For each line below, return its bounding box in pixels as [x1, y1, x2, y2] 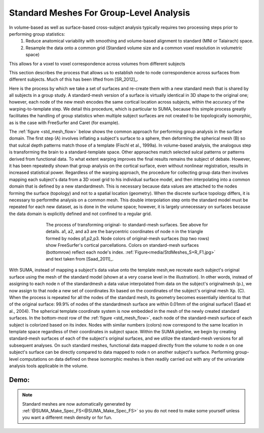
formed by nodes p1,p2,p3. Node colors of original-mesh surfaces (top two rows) [45, 235, 210, 241]
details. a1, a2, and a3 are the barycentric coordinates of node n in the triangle [45, 229, 203, 235]
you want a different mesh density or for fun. [22, 414, 112, 420]
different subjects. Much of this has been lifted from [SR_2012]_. [9, 76, 138, 83]
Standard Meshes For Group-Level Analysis [9, 7, 190, 18]
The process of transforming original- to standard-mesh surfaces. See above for [45, 222, 208, 228]
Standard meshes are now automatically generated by [22, 401, 132, 407]
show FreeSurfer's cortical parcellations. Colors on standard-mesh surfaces [45, 242, 199, 248]
